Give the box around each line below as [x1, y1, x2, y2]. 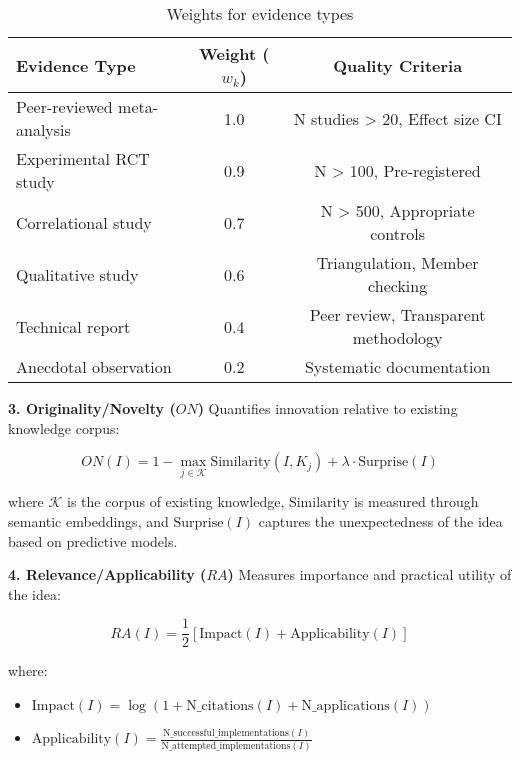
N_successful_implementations [162, 728, 289, 739]
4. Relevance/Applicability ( [8, 564, 207, 585]
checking [368, 274, 428, 297]
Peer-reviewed [16, 95, 113, 118]
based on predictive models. [8, 530, 178, 551]
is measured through [353, 491, 479, 512]
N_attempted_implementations [161, 740, 291, 751]
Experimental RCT [16, 147, 150, 170]
